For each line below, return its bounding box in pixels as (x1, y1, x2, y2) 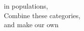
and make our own (4, 20, 59, 30)
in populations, (4, 1, 48, 10)
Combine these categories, (4, 10, 81, 20)
